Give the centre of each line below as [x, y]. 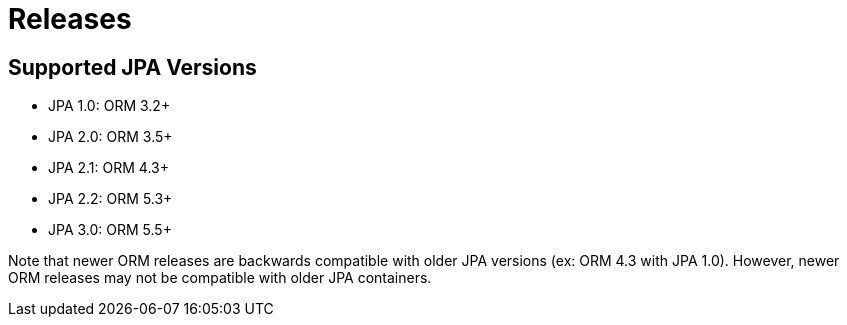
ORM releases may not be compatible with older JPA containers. [220, 278]
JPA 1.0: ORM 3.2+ [109, 106]
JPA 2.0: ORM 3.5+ [110, 137]
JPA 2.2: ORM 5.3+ [110, 199]
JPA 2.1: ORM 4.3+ [108, 168]
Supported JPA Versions [132, 67]
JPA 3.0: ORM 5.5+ [110, 230]
